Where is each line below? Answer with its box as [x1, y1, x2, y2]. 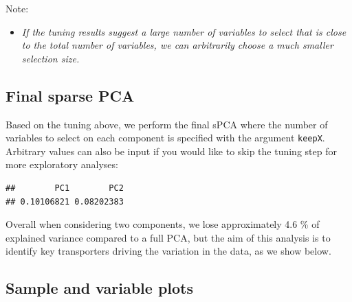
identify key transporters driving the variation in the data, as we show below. [5, 244, 331, 258]
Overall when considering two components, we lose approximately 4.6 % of [5, 217, 320, 231]
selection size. [21, 51, 80, 65]
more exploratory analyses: [5, 157, 118, 172]
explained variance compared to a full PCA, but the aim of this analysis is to [5, 230, 331, 244]
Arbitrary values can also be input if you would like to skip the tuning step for [5, 143, 337, 158]
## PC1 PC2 [5, 183, 124, 194]
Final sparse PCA [5, 84, 135, 106]
